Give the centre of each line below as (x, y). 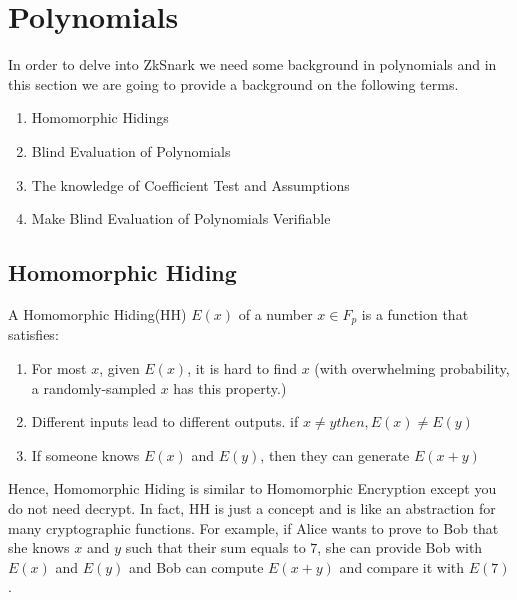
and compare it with (402, 566)
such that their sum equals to (215, 547)
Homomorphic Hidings (100, 117)
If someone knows (85, 454)
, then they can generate (335, 454)
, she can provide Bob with (400, 547)
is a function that (415, 313)
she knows (39, 547)
